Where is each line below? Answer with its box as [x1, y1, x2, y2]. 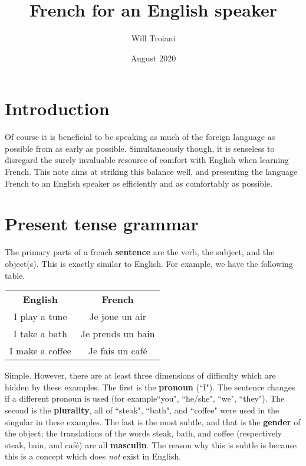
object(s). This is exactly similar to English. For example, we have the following [5, 257, 293, 269]
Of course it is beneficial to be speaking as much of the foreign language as [5, 131, 275, 143]
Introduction [5, 96, 110, 120]
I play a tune [14, 309, 67, 324]
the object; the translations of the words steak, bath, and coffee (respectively [5, 427, 282, 439]
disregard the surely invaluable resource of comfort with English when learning [5, 154, 289, 166]
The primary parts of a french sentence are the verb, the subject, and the [5, 246, 275, 258]
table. [5, 269, 25, 281]
